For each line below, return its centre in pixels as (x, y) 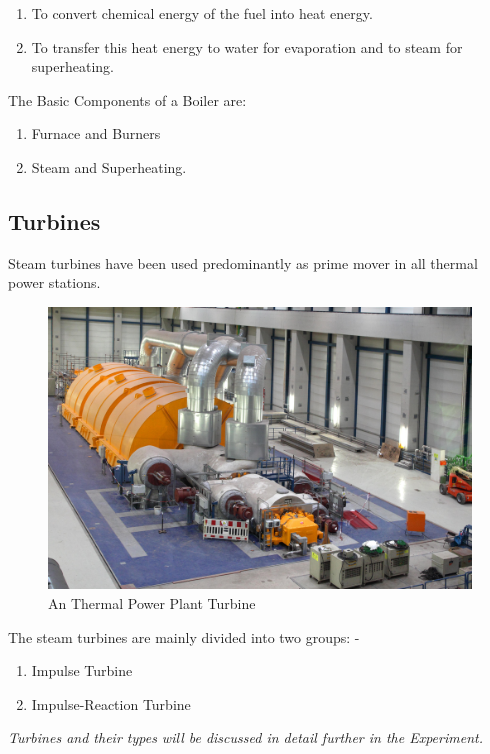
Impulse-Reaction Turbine (111, 703)
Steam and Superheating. (109, 166)
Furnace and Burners (96, 133)
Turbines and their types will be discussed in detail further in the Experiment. (245, 737)
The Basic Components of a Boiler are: (127, 99)
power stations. (54, 282)
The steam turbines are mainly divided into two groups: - (184, 636)
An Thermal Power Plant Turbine (152, 602)
